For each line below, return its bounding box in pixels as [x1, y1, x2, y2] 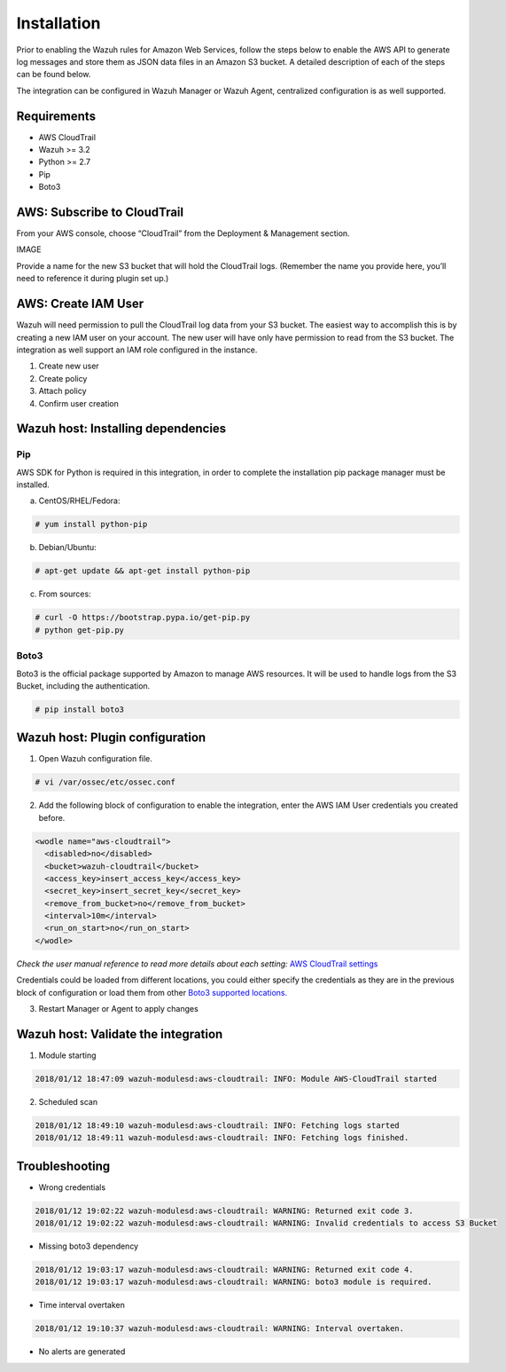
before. [38, 812, 66, 823]
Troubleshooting [16, 1158, 111, 1173]
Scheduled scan [38, 1096, 97, 1107]
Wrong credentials [38, 1181, 106, 1193]
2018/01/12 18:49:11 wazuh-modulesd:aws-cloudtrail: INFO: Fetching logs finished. [35, 1132, 409, 1143]
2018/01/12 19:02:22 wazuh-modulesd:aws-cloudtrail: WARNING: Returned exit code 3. [35, 1205, 414, 1216]
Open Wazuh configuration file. [38, 753, 152, 764]
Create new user [38, 360, 99, 372]
